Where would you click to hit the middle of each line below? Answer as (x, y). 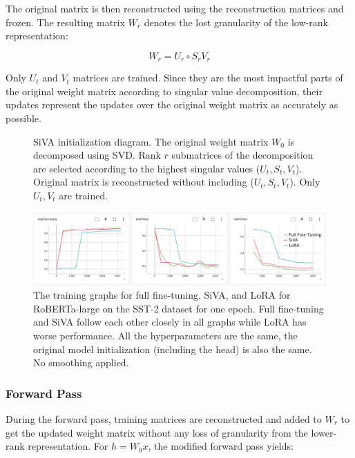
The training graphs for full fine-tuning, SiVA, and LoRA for (162, 295)
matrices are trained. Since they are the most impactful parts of (208, 78)
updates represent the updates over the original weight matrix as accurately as (172, 104)
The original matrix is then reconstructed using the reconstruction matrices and (175, 8)
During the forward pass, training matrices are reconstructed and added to (164, 418)
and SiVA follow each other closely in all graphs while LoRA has (170, 322)
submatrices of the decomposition (242, 155)
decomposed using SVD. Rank (97, 155)
